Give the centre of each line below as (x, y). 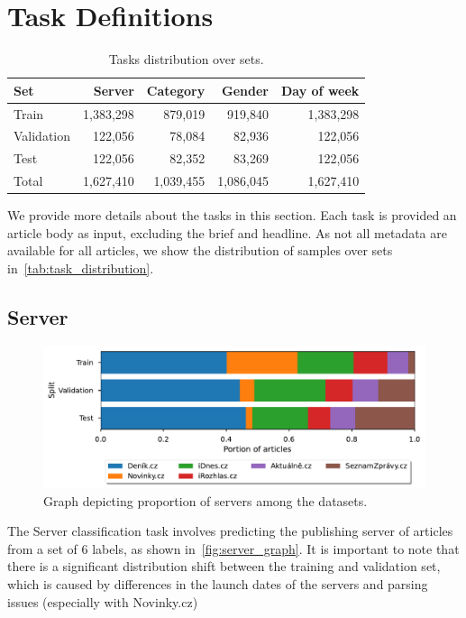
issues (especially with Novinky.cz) (103, 601)
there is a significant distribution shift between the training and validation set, (224, 566)
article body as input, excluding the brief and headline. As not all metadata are (227, 232)
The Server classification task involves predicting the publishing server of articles (230, 531)
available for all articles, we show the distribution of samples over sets (200, 250)
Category (176, 90)
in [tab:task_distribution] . (81, 267)
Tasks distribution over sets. (186, 59)
